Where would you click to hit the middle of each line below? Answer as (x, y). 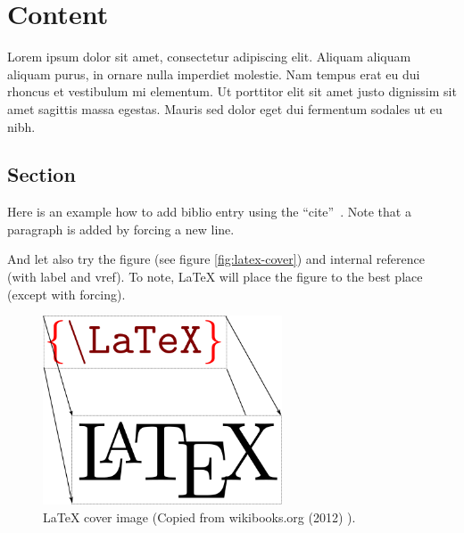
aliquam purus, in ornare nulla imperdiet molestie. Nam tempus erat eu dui (214, 74)
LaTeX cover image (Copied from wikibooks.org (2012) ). (199, 517)
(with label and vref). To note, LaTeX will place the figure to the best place (215, 277)
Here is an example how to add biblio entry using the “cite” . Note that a (209, 212)
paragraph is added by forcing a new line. (121, 229)
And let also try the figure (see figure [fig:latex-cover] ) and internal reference (216, 259)
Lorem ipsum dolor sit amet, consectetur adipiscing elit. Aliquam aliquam (209, 57)
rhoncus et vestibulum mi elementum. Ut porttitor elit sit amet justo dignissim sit (232, 91)
